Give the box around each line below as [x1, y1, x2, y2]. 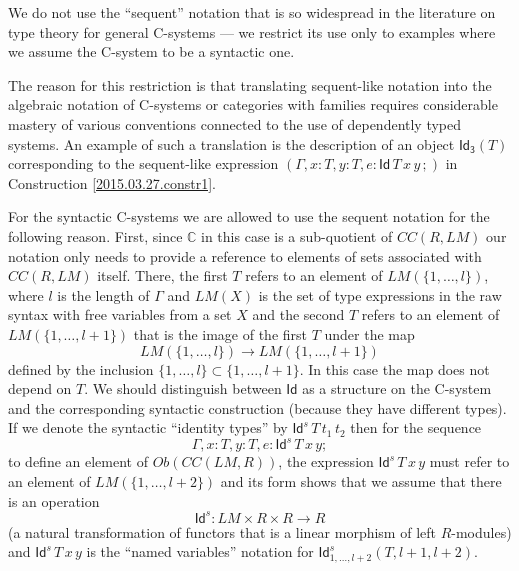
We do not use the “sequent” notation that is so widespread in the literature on [8, 2, 496, 22]
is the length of [57, 284, 150, 305]
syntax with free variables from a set [8, 304, 232, 325]
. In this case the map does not [299, 358, 490, 379]
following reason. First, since [8, 225, 183, 246]
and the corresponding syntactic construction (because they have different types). [8, 397, 507, 418]
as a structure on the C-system [302, 378, 492, 399]
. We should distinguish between [84, 378, 282, 399]
